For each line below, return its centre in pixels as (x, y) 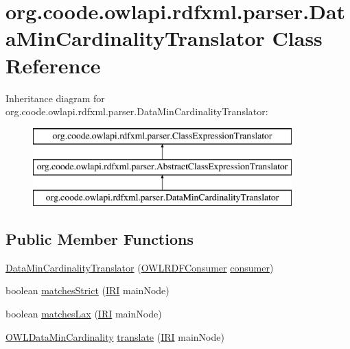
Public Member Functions (100, 239)
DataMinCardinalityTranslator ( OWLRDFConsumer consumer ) (140, 267)
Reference (53, 65)
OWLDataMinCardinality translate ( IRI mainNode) (115, 336)
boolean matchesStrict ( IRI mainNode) (87, 290)
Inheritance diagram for (55, 98)
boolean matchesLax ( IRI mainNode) (84, 314)
